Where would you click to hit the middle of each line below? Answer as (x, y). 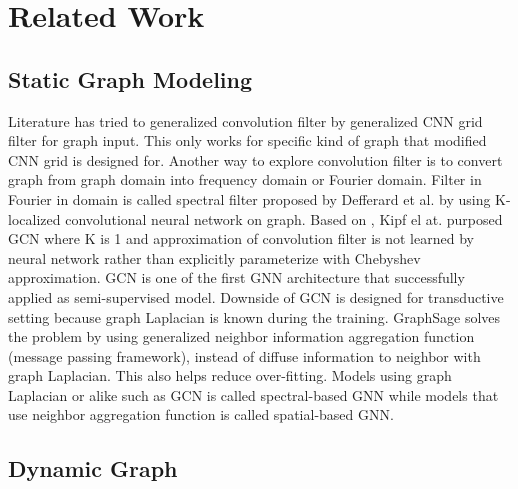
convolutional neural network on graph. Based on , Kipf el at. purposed (284, 218)
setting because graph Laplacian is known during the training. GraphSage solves (254, 316)
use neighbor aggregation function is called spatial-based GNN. (201, 414)
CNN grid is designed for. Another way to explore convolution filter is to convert (255, 159)
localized (34, 218)
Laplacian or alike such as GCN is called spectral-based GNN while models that (253, 394)
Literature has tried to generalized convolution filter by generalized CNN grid (245, 120)
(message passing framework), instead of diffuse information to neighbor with (244, 355)
